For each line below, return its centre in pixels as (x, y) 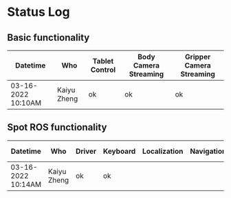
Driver (86, 151)
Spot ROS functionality (57, 127)
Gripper (198, 57)
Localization (163, 151)
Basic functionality (48, 38)
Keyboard (119, 151)
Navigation (208, 151)
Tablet (103, 61)
